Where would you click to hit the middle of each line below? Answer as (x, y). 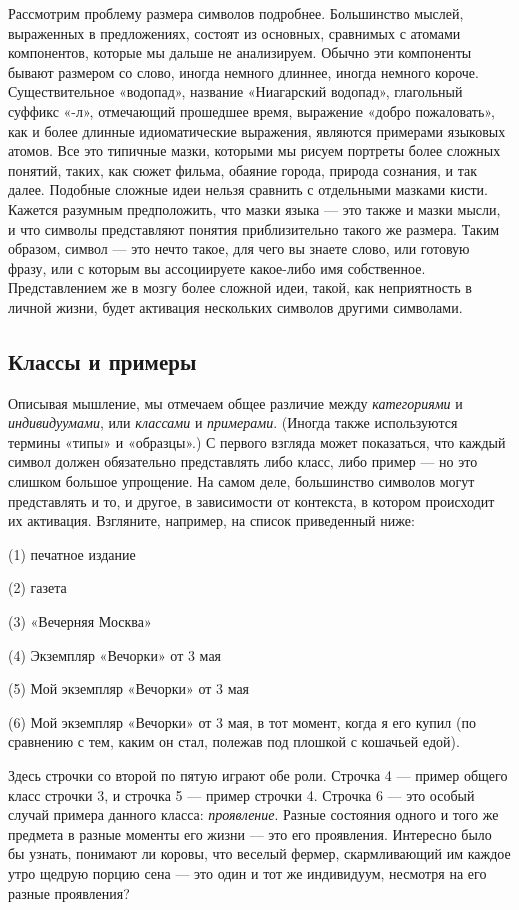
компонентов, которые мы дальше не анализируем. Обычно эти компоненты (240, 52)
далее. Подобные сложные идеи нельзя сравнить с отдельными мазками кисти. (248, 189)
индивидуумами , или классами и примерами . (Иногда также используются (233, 422)
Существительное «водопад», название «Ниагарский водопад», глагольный (235, 91)
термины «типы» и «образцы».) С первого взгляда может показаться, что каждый (257, 441)
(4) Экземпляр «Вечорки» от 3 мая (115, 654)
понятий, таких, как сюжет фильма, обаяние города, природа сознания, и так (242, 169)
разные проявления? (69, 892)
